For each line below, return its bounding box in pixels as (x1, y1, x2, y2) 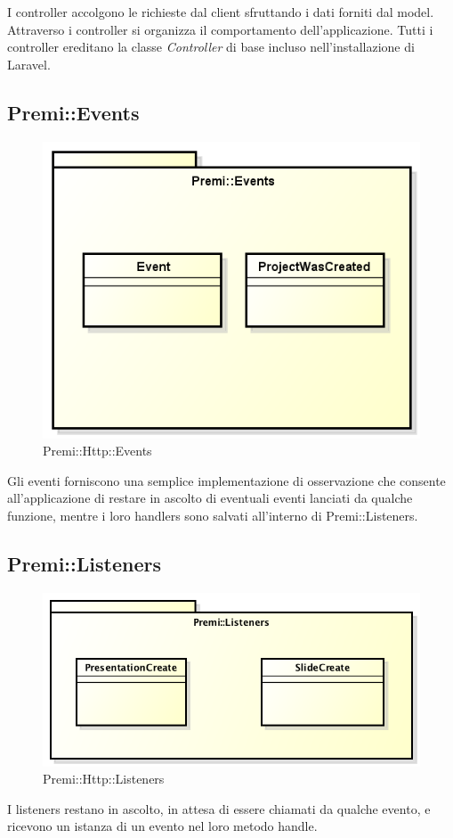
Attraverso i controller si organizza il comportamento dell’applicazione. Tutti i (7, 20, 433, 38)
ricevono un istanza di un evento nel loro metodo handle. (7, 817, 318, 835)
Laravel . (7, 54, 51, 73)
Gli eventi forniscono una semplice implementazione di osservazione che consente (7, 471, 446, 489)
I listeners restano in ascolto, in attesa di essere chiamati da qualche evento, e (7, 799, 431, 817)
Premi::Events (7, 98, 140, 126)
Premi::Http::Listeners (43, 769, 165, 788)
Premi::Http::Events (43, 441, 152, 460)
